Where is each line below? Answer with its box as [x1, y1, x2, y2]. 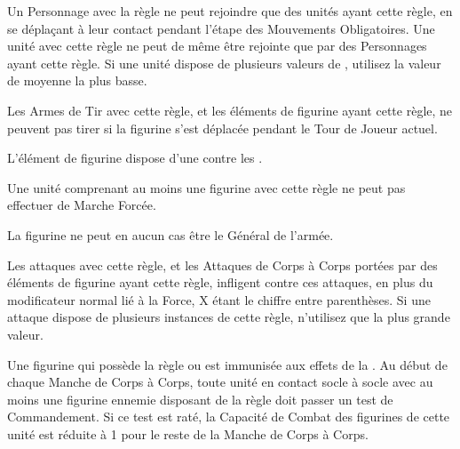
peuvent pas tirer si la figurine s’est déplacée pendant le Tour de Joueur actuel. [7, 118, 438, 137]
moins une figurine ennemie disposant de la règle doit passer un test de [7, 389, 393, 408]
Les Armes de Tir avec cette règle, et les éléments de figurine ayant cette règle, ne [7, 100, 453, 119]
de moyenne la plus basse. [7, 71, 147, 90]
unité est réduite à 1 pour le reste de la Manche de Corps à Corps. [7, 424, 369, 443]
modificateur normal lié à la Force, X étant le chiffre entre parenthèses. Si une [7, 290, 431, 309]
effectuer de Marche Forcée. [7, 196, 156, 214]
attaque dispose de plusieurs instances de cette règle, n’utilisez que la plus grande [7, 308, 450, 326]
